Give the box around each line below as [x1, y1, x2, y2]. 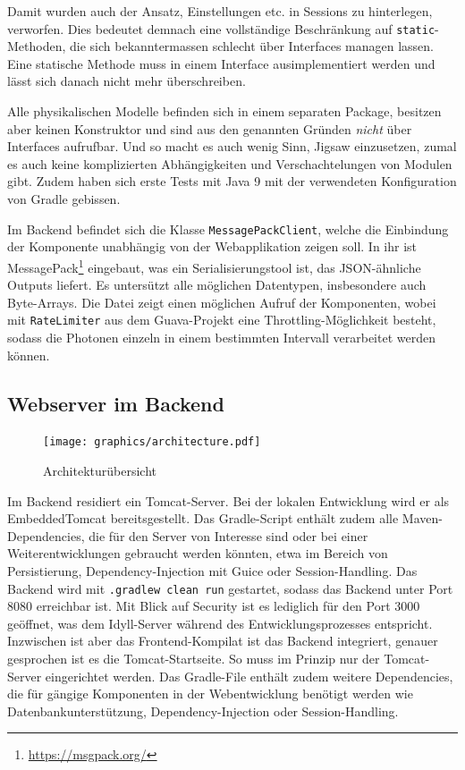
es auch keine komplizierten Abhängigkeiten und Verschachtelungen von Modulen [7, 154, 452, 173]
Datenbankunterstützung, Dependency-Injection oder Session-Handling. [7, 701, 399, 720]
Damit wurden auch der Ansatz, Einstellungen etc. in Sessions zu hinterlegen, [7, 2, 433, 20]
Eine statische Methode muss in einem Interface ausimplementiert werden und [7, 54, 435, 72]
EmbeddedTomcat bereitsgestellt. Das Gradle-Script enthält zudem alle [7, 509, 399, 528]
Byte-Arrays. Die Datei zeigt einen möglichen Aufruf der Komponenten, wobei [7, 292, 436, 311]
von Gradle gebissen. [7, 190, 121, 207]
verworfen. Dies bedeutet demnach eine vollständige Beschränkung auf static [7, 19, 435, 38]
